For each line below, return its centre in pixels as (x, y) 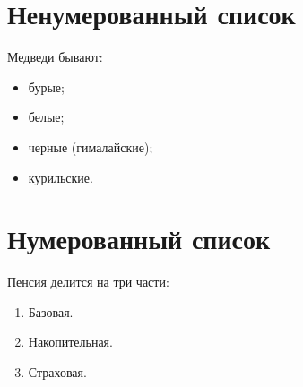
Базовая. (51, 311)
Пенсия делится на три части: (88, 282)
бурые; (46, 86)
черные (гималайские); (91, 146)
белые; (46, 117)
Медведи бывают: (55, 57)
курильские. (61, 177)
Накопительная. (70, 342)
